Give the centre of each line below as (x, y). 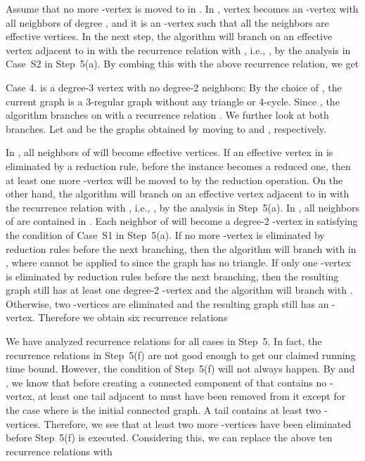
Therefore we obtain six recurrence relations (133, 317)
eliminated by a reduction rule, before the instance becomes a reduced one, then (178, 165)
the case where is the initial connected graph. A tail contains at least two (164, 410)
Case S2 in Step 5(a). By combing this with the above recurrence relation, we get (182, 64)
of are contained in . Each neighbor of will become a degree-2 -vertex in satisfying (182, 221)
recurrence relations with (59, 451)
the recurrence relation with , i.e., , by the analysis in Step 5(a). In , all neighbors (182, 207)
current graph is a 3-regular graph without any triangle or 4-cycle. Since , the (173, 101)
